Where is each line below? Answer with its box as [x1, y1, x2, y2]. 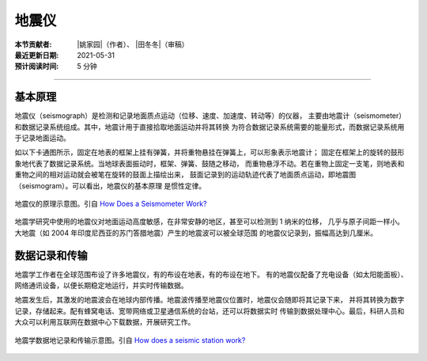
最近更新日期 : [14, 50, 59, 59]
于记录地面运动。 [14, 133, 70, 142]
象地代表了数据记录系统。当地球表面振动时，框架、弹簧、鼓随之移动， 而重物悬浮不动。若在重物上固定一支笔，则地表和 [14, 158, 405, 168]
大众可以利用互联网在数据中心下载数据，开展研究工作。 [14, 317, 195, 327]
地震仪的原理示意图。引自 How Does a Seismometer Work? [14, 199, 207, 208]
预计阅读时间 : [14, 62, 59, 71]
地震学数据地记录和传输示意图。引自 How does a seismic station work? [14, 335, 246, 344]
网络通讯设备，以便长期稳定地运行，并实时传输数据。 [14, 281, 188, 291]
